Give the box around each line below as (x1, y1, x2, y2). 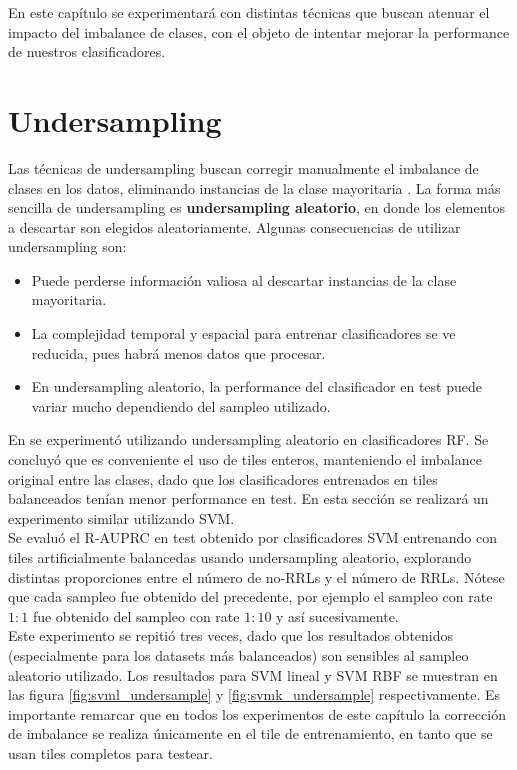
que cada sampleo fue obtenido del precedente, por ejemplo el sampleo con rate (8, 586, 493, 607)
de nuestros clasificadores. (8, 41, 166, 62)
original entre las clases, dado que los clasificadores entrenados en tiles (8, 468, 438, 489)
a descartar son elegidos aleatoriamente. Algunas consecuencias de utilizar (8, 216, 461, 237)
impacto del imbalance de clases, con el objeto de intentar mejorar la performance (8, 21, 510, 42)
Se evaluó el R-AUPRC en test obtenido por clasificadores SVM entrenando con (8, 527, 497, 548)
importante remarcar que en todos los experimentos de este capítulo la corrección (8, 703, 506, 724)
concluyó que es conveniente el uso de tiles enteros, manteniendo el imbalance (8, 449, 482, 470)
